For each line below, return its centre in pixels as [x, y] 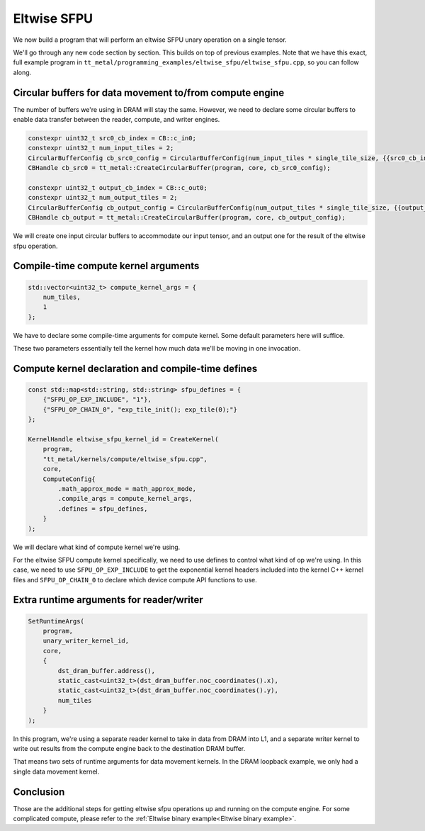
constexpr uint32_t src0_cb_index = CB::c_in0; [112, 138]
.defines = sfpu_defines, [103, 509]
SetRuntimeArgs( [56, 621]
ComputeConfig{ [69, 479]
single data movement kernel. [56, 771]
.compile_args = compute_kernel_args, [125, 499]
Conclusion [39, 792]
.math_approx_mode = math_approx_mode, [127, 488]
